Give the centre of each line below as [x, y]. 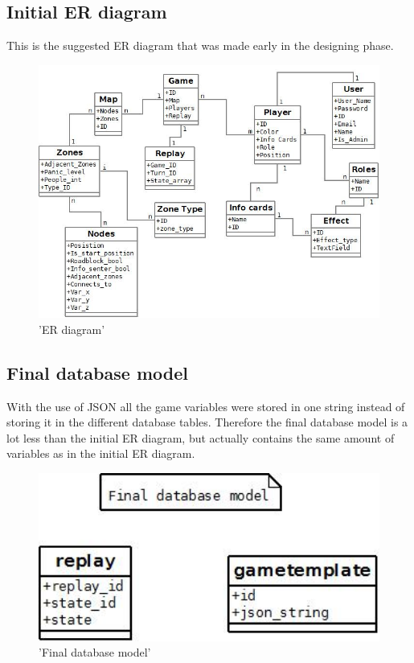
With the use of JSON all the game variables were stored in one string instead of [206, 406]
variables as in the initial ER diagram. [101, 453]
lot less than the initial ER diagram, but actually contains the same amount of [201, 437]
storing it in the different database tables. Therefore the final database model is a [207, 422]
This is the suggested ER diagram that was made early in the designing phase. [200, 45]
